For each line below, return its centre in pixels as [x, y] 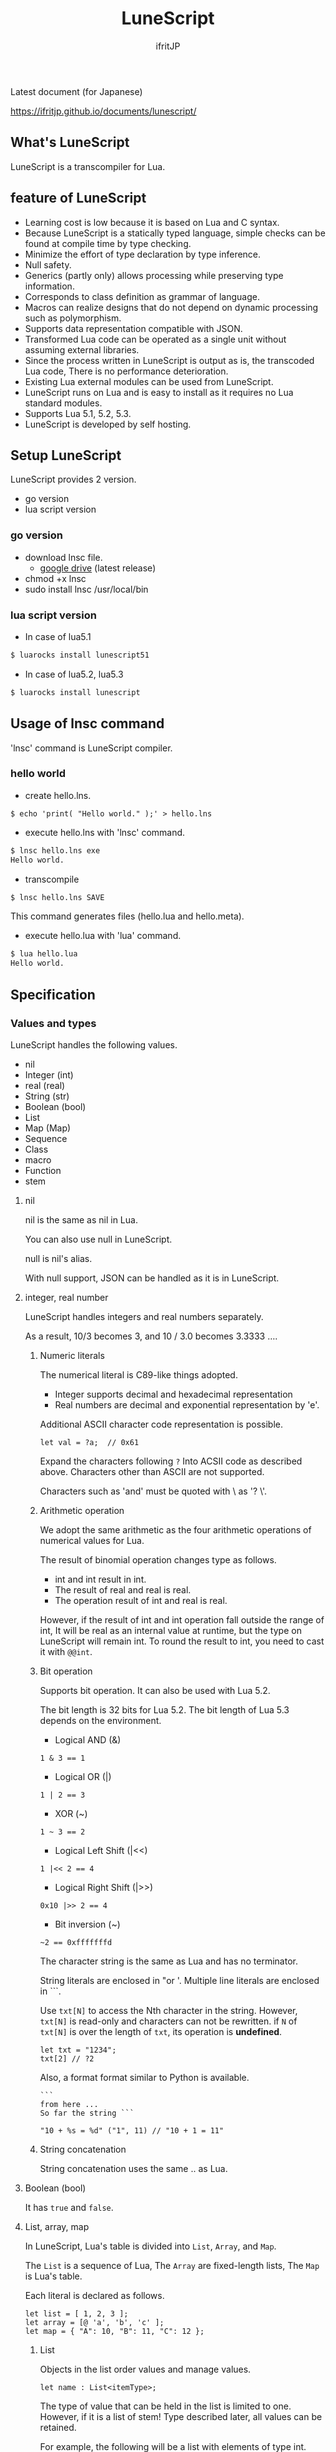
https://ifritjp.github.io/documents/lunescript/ [103, 111]
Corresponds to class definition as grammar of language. [142, 296]
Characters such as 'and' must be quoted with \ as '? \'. [153, 1491]
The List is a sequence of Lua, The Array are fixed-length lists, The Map [172, 2265]
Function [43, 1170]
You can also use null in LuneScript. [98, 1239]
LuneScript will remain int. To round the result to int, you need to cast [182, 1641]
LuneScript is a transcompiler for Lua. [88, 166]
